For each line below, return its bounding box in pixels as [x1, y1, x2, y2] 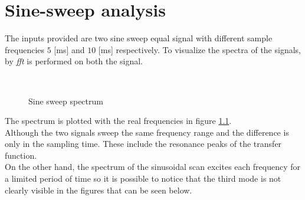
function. [5, 149, 37, 161]
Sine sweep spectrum [28, 94, 103, 107]
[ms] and [54, 43, 85, 55]
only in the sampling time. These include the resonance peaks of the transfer [5, 137, 282, 150]
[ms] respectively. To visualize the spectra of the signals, [98, 43, 301, 55]
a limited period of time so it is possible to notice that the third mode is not [5, 172, 281, 185]
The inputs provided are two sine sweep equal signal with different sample [5, 32, 273, 44]
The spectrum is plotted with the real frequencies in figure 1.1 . [5, 114, 232, 127]
